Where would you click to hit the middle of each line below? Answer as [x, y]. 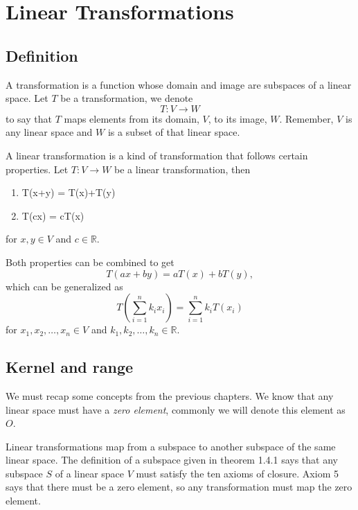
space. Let [27, 98]
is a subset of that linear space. [174, 132]
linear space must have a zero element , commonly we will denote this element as [176, 409]
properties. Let [37, 169]
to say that [29, 118]
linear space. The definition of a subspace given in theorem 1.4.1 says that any [172, 460]
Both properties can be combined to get [90, 262]
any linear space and [49, 132]
